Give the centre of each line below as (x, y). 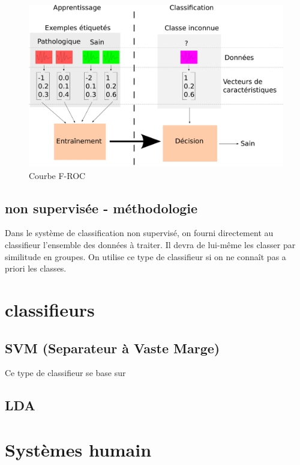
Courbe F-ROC (57, 175)
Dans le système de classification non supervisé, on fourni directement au (139, 233)
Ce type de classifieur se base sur (65, 373)
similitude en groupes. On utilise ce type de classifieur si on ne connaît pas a (145, 256)
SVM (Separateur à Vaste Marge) (112, 348)
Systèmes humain (78, 449)
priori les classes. (36, 268)
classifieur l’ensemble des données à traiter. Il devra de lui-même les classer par (150, 244)
